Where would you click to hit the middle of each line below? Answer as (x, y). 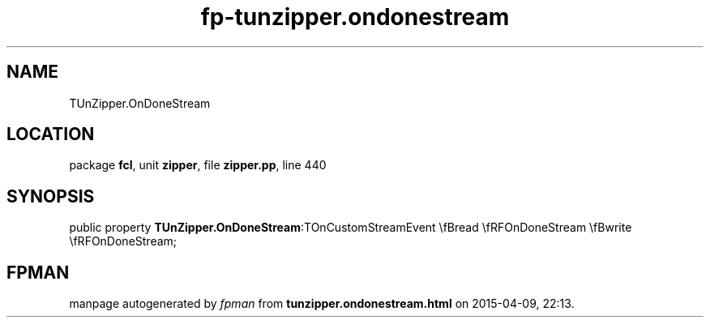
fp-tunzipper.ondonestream (355, 17)
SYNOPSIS (51, 196)
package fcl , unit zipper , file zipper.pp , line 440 (198, 165)
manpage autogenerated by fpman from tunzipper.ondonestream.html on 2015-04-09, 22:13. (322, 304)
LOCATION (51, 134)
